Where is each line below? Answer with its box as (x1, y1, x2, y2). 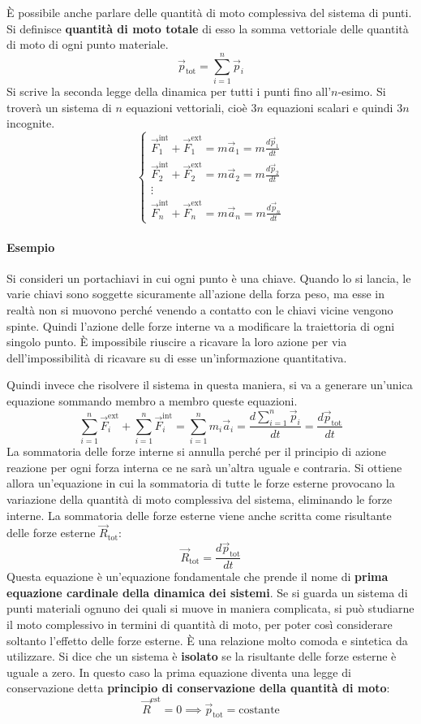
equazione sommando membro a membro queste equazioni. (6, 392, 298, 409)
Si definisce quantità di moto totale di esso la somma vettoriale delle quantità (6, 20, 409, 37)
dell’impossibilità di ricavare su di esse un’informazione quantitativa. (6, 349, 347, 366)
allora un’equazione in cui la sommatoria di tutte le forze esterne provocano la (6, 475, 395, 492)
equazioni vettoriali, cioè (126, 98, 247, 115)
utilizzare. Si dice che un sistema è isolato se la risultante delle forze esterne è (6, 648, 397, 665)
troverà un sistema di (6, 98, 112, 115)
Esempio (6, 238, 55, 255)
